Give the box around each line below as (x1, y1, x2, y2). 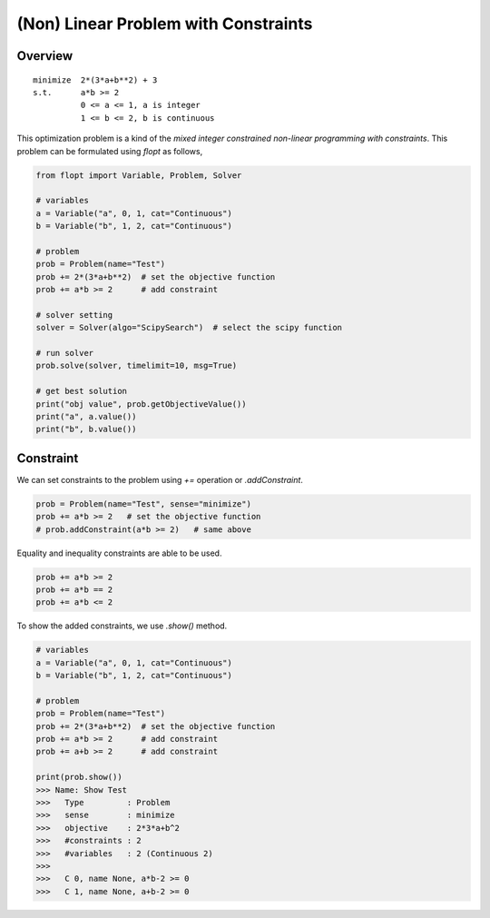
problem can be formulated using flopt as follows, (16, 145, 203, 156)
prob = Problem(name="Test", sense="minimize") (35, 498, 251, 508)
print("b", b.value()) (35, 424, 137, 435)
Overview (16, 48, 73, 64)
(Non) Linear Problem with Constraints (16, 14, 313, 34)
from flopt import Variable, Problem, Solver (35, 170, 242, 181)
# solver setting (35, 310, 113, 320)
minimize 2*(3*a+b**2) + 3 (33, 74, 158, 85)
